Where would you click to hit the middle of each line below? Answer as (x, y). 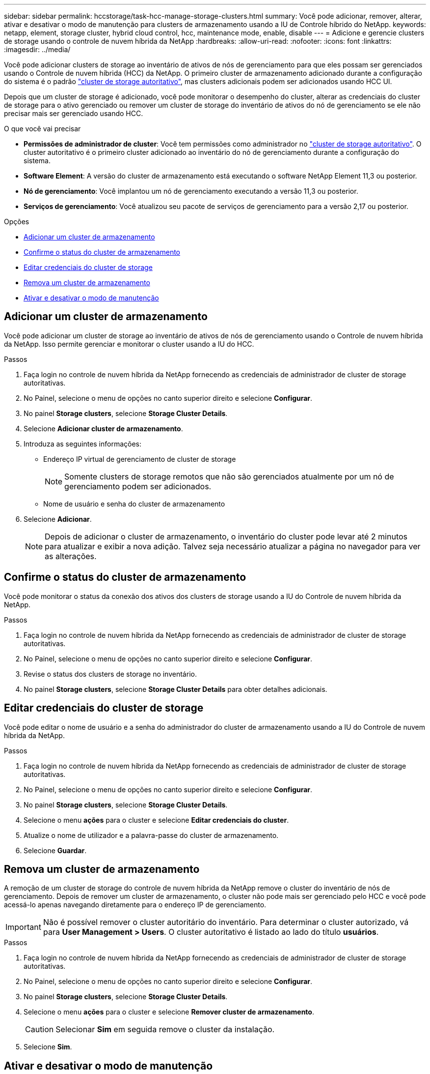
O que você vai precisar (42, 129)
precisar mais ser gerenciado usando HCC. (74, 113)
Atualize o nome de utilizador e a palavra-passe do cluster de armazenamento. (151, 835)
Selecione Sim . (48, 1047)
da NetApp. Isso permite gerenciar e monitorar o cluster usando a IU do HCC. (129, 344)
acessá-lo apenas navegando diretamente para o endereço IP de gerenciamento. (135, 905)
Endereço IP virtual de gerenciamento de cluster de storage (140, 459)
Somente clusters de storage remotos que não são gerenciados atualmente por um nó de (229, 476)
